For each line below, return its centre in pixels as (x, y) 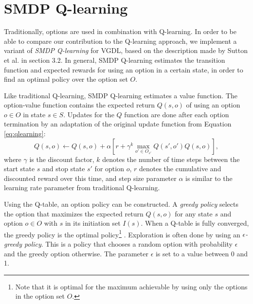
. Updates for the (89, 114)
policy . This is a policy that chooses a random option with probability (128, 244)
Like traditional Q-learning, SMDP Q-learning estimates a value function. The (121, 95)
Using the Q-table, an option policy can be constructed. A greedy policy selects (121, 204)
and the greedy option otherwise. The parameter (76, 253)
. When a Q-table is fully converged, (195, 223)
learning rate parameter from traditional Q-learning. (82, 188)
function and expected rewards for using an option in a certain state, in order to (124, 69)
